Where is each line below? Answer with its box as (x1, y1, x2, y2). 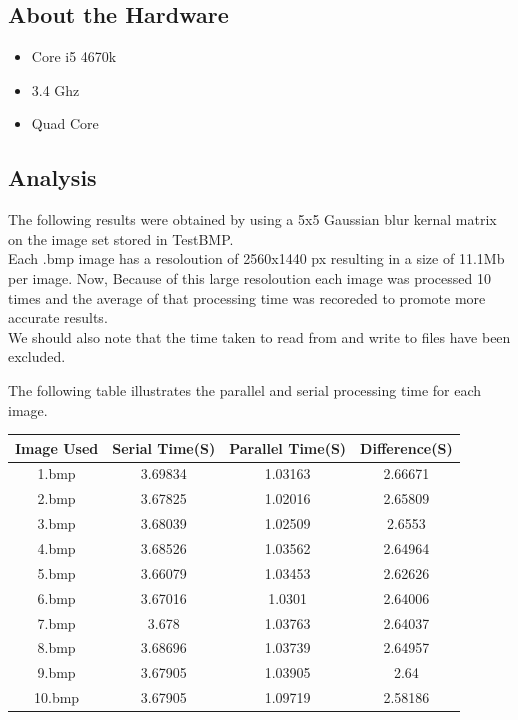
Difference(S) (360, 437, 453, 458)
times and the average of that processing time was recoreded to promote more (8, 287, 486, 308)
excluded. (8, 346, 66, 367)
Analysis (8, 162, 97, 193)
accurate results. (8, 307, 108, 328)
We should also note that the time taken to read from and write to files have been (8, 326, 511, 347)
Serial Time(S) (112, 437, 216, 458)
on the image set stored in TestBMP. (8, 228, 234, 249)
